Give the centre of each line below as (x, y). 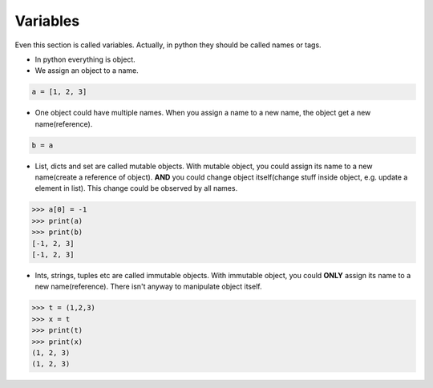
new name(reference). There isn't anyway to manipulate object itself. (148, 287)
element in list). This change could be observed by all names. (136, 188)
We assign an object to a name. (87, 71)
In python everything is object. (85, 59)
